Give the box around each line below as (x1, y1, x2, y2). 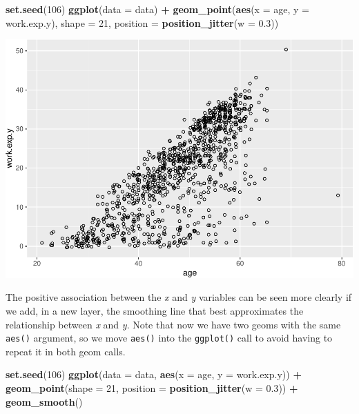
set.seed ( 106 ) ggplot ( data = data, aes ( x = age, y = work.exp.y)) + (6, 367, 302, 382)
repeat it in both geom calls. (6, 344, 126, 358)
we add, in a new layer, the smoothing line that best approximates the (6, 304, 304, 318)
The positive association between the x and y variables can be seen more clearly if (6, 290, 352, 304)
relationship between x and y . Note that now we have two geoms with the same (6, 317, 341, 331)
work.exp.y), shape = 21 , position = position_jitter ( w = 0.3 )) (6, 15, 279, 30)
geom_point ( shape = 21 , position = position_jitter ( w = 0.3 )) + (6, 381, 298, 395)
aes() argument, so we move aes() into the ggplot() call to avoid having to (6, 331, 333, 345)
